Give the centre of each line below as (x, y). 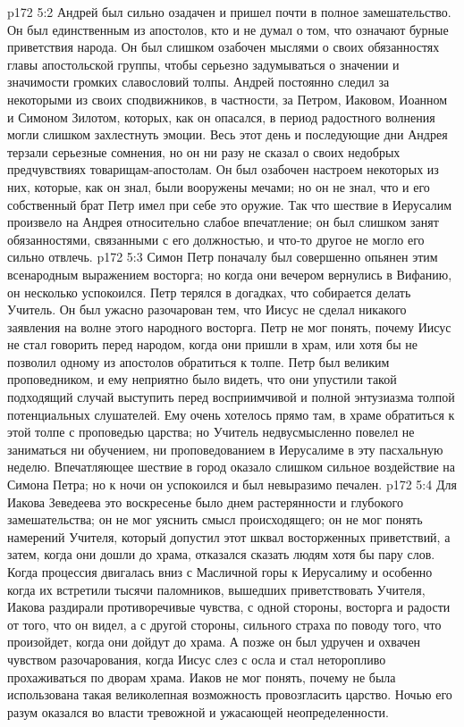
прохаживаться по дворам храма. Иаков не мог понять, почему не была (202, 677)
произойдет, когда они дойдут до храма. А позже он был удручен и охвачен (214, 642)
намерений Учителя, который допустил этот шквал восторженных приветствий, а (229, 536)
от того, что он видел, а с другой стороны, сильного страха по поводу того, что (224, 624)
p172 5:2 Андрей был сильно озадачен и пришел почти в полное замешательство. (229, 12)
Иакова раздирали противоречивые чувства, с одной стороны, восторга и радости (229, 607)
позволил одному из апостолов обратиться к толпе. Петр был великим (198, 361)
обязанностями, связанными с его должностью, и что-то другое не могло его (216, 239)
